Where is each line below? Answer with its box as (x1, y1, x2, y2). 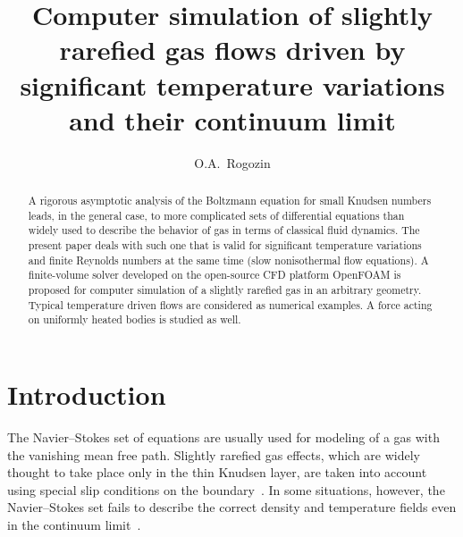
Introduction (7, 375, 166, 412)
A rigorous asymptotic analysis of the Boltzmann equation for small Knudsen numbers (28, 193, 432, 208)
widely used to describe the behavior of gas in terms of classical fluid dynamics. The (28, 222, 420, 238)
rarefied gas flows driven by (59, 31, 406, 68)
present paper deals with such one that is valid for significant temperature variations (28, 238, 422, 253)
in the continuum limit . (7, 515, 141, 533)
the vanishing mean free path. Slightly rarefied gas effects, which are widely (7, 445, 420, 464)
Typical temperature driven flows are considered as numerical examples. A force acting (28, 297, 433, 312)
